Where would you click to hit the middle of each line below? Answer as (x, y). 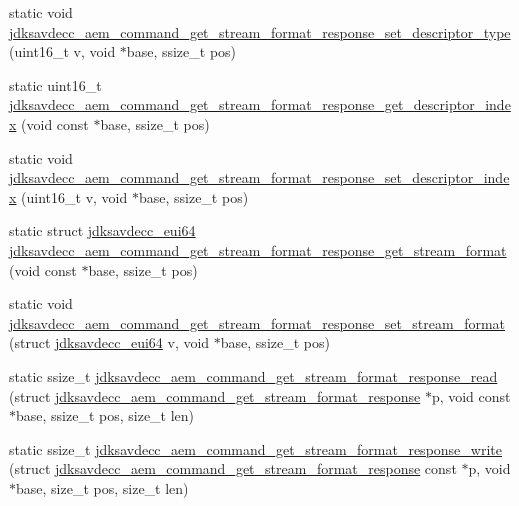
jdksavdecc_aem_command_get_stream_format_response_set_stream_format (257, 322)
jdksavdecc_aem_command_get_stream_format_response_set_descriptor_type (260, 31)
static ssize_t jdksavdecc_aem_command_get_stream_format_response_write (255, 448)
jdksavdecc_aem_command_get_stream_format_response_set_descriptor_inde (259, 177)
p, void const (471, 395)
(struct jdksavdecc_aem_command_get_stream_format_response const (233, 468)
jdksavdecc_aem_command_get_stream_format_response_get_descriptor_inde (260, 104)
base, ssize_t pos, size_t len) (105, 415)
